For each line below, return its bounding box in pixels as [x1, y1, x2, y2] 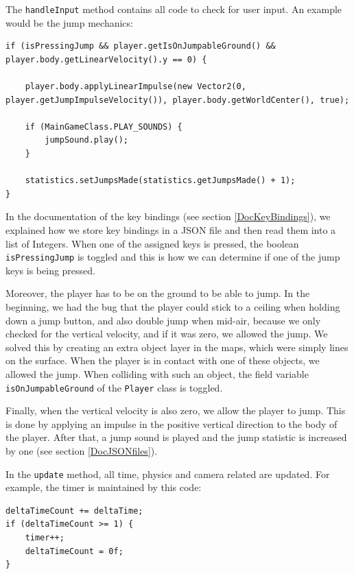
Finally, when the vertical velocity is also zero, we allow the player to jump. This [5, 403, 346, 418]
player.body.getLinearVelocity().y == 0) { [5, 54, 207, 64]
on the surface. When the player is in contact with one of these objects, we [5, 353, 320, 368]
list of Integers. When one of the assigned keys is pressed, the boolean [5, 236, 299, 250]
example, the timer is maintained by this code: [5, 480, 202, 494]
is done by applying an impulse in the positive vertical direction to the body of [5, 416, 338, 431]
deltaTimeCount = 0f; [25, 546, 123, 556]
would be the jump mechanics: [5, 15, 133, 29]
